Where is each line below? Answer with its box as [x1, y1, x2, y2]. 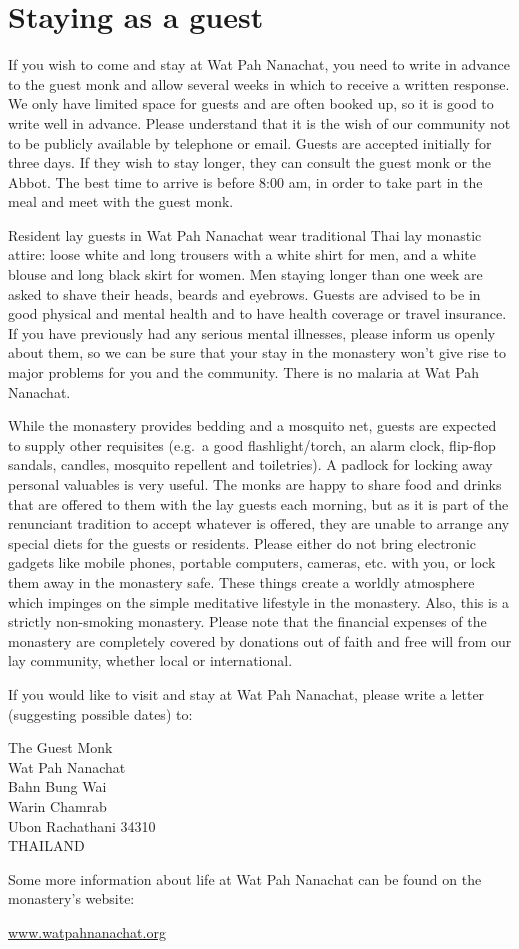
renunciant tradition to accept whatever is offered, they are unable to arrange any [8, 513, 510, 534]
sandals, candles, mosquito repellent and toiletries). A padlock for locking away [8, 454, 493, 475]
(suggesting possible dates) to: [8, 703, 193, 724]
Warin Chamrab [8, 795, 107, 816]
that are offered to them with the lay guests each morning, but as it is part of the [8, 493, 509, 514]
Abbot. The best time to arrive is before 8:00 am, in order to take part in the [8, 171, 483, 192]
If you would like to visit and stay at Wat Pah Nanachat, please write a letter [8, 683, 485, 704]
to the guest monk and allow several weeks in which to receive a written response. [8, 73, 510, 94]
